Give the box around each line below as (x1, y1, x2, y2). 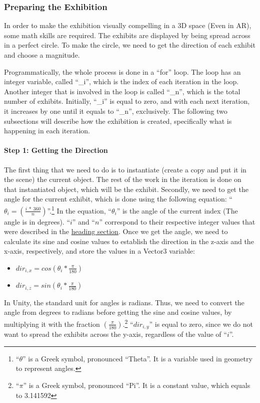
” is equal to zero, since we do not (149, 318, 253, 329)
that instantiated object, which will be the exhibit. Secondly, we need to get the (4, 183, 248, 194)
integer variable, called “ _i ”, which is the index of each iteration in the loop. (4, 76, 239, 87)
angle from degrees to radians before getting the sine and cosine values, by (4, 307, 232, 317)
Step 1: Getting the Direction (4, 145, 108, 155)
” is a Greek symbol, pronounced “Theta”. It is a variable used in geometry (22, 353, 252, 363)
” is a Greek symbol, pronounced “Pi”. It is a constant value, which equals (23, 379, 250, 390)
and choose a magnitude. (4, 50, 80, 60)
